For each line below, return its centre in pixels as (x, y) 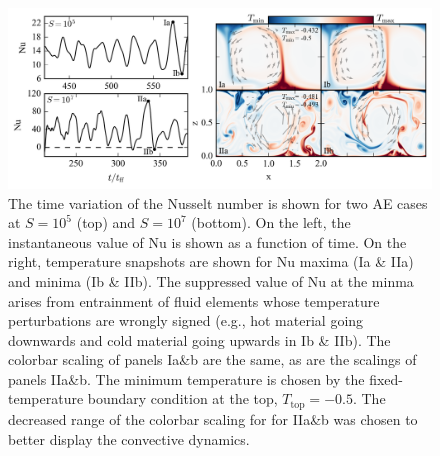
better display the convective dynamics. (129, 438)
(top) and (106, 222)
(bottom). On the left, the (271, 222)
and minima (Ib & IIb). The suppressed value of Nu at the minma (211, 280)
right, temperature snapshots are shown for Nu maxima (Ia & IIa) (211, 261)
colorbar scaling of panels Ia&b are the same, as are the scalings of (212, 359)
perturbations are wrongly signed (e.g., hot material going (186, 320)
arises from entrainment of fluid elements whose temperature (194, 300)
